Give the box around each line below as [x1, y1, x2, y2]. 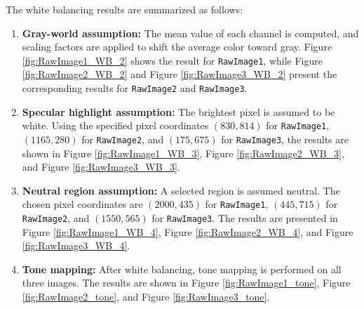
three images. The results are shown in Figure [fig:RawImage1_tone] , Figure [22, 275, 351, 290]
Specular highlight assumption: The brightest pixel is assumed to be [22, 104, 335, 119]
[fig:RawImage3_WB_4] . [22, 238, 130, 253]
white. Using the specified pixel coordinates [22, 118, 209, 133]
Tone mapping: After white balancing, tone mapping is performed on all [22, 261, 342, 276]
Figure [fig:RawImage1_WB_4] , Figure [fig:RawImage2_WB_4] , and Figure [22, 224, 353, 239]
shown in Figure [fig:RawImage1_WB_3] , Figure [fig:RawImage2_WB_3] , [22, 145, 344, 160]
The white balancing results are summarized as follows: [6, 2, 243, 16]
